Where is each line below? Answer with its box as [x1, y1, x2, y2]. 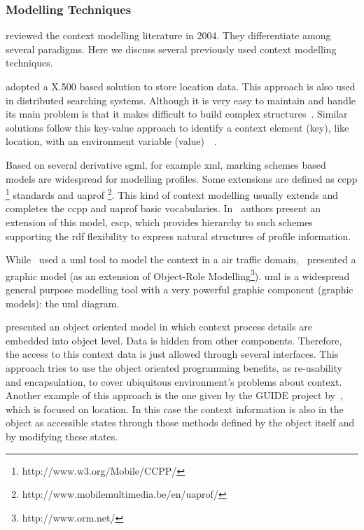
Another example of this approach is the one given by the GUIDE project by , [6, 388, 343, 403]
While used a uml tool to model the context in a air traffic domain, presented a [6, 252, 356, 267]
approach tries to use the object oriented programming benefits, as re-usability [6, 361, 342, 375]
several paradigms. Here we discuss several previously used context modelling [6, 41, 337, 56]
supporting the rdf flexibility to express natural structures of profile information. [6, 228, 351, 243]
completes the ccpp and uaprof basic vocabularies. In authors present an [6, 201, 321, 216]
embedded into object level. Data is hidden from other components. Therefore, [6, 333, 342, 347]
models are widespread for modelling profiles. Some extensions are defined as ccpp [6, 171, 358, 186]
